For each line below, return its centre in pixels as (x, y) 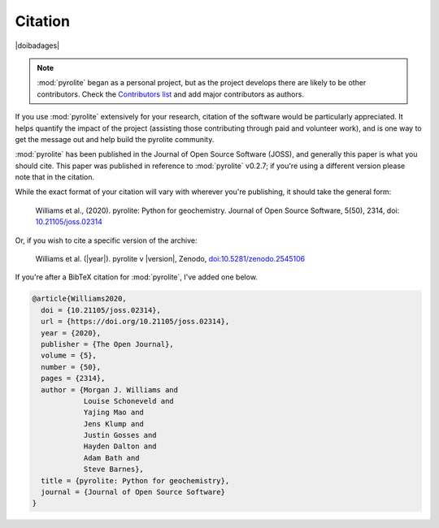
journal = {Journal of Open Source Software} (133, 492)
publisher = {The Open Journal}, (107, 344)
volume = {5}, (69, 356)
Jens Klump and (113, 424)
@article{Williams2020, (80, 299)
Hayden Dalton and (120, 446)
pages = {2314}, (73, 379)
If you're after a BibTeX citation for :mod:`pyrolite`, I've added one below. (136, 277)
